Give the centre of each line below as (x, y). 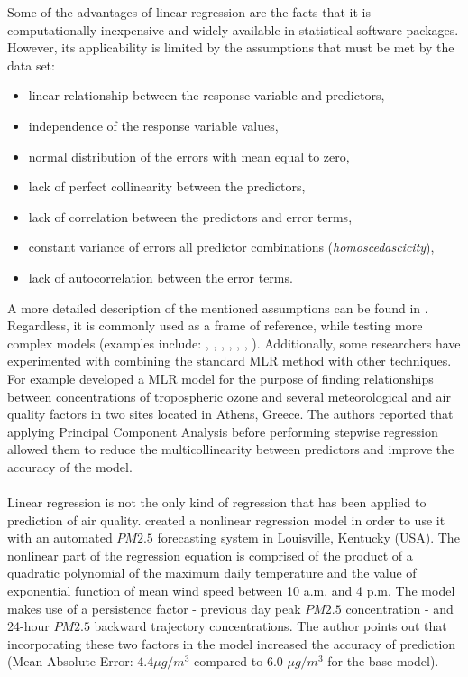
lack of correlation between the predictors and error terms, (190, 216)
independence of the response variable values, (153, 125)
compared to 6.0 (238, 661)
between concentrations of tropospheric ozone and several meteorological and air (229, 396)
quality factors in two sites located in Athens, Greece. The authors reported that (230, 414)
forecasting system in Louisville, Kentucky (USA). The (308, 538)
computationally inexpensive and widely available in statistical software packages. (233, 29)
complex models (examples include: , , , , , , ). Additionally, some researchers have (234, 343)
